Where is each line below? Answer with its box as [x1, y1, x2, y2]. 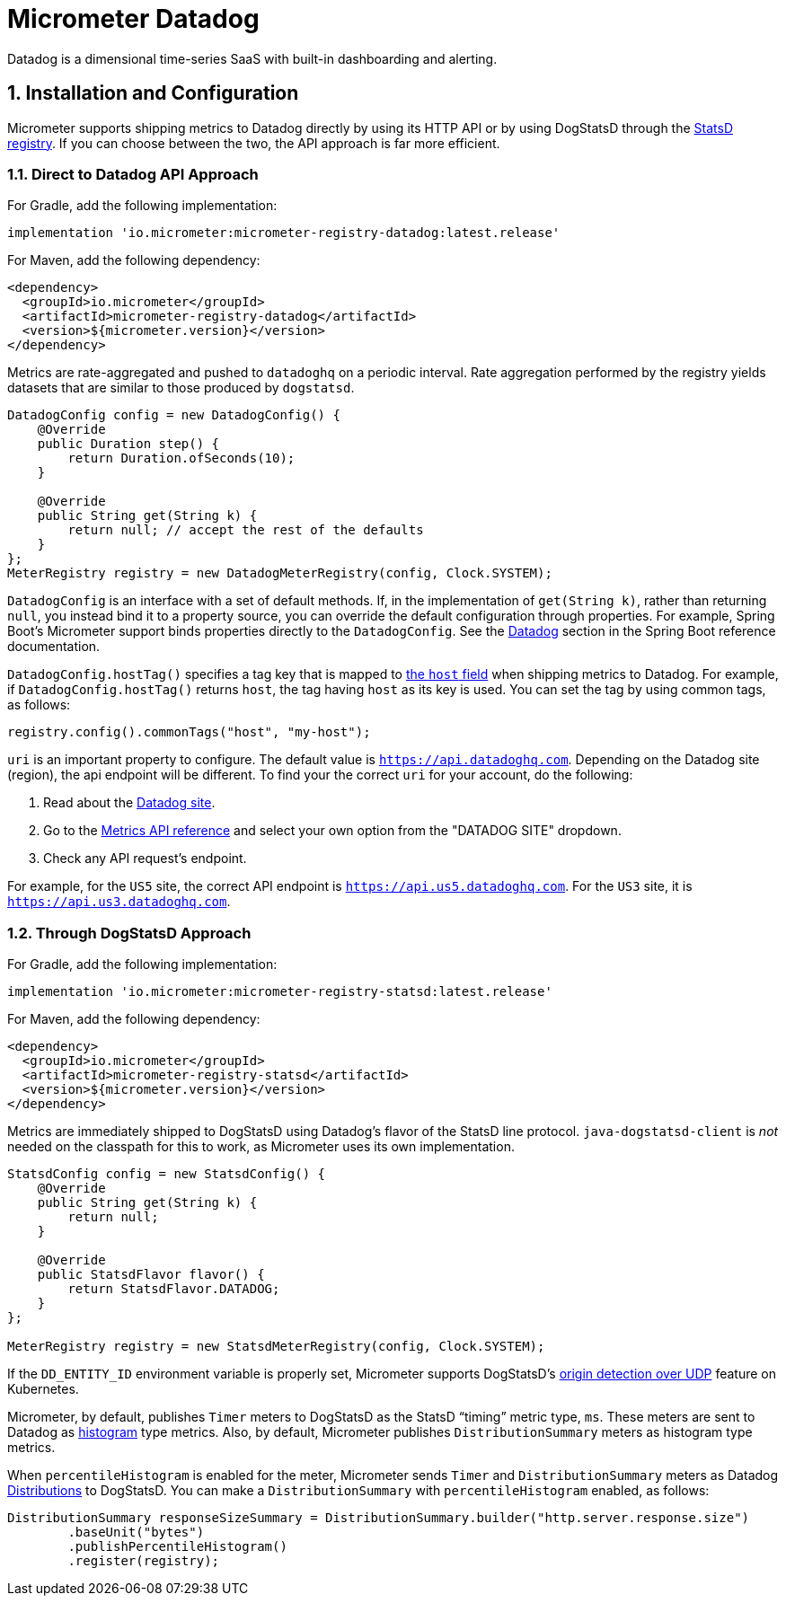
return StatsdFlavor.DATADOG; [67, 1282, 280, 1297]
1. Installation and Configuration [7, 82, 299, 105]
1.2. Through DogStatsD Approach [7, 923, 252, 942]
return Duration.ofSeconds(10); [67, 451, 296, 466]
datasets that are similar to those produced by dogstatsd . [7, 380, 355, 396]
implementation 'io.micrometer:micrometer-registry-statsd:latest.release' [7, 984, 552, 1000]
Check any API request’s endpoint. [43, 850, 247, 867]
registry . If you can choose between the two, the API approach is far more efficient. [7, 135, 500, 151]
